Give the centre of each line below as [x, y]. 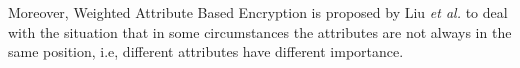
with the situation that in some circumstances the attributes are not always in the [260, 31]
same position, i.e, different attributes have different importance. [206, 51]
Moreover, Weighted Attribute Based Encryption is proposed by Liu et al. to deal [258, 12]
